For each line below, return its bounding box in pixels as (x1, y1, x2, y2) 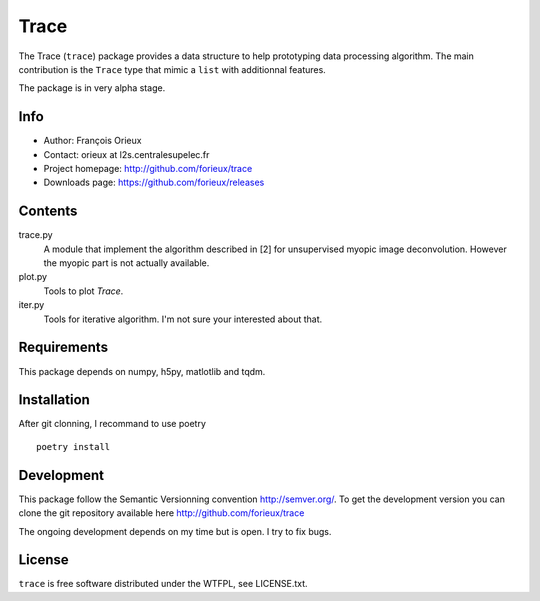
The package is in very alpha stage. (18, 82, 166, 94)
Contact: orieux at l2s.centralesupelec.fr (43, 148, 210, 160)
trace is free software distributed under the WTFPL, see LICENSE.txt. (18, 578, 309, 590)
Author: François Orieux (43, 135, 142, 147)
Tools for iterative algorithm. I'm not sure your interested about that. (43, 313, 323, 325)
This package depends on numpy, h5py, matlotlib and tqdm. (18, 365, 266, 377)
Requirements (18, 339, 109, 356)
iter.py (18, 299, 45, 311)
